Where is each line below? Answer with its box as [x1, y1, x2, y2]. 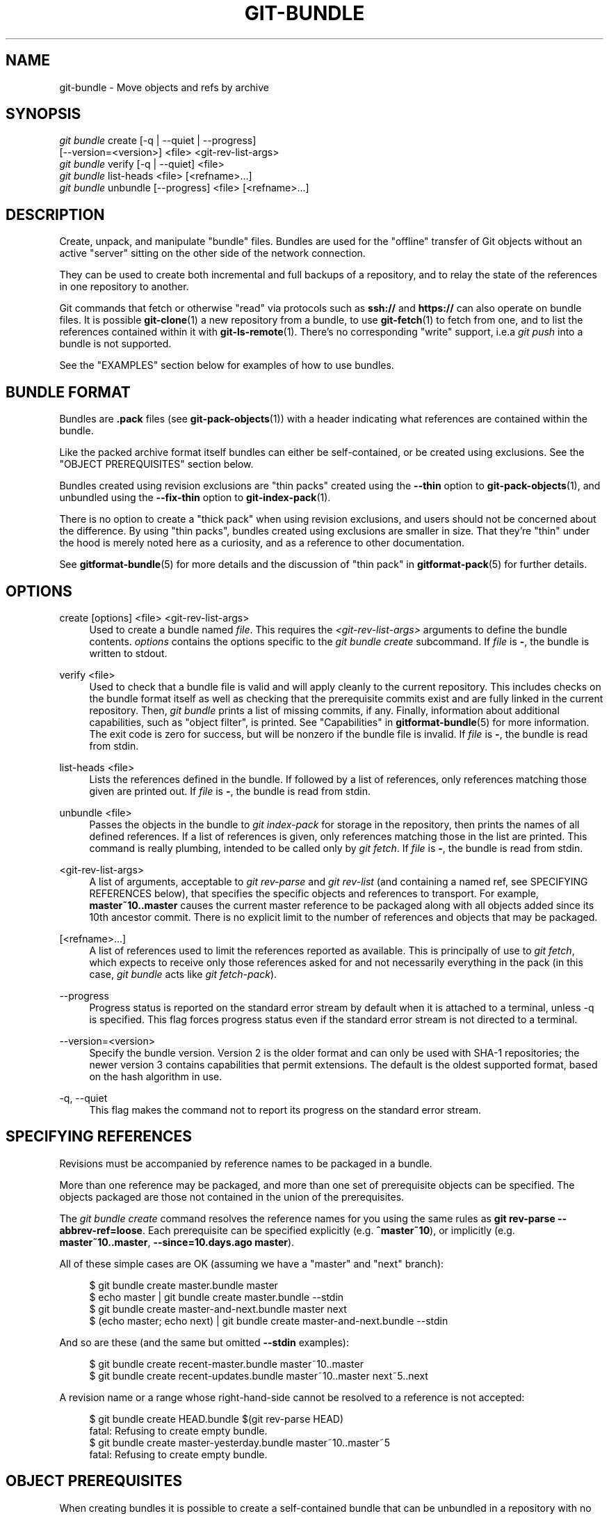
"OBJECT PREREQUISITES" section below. [59, 458, 254, 471]
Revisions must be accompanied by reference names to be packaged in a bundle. [59, 1157, 432, 1169]
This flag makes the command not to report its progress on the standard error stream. [89, 1103, 482, 1116]
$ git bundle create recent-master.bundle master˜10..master [89, 1357, 364, 1370]
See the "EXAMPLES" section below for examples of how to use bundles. [59, 359, 394, 372]
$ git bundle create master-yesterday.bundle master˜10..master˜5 [89, 1436, 390, 1448]
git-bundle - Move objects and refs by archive [59, 81, 269, 93]
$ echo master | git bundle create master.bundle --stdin [89, 1290, 344, 1303]
